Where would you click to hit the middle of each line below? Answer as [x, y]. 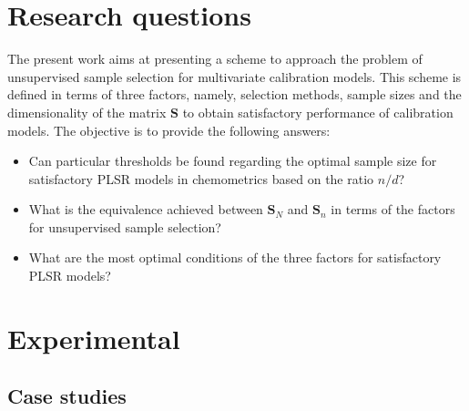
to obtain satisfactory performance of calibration [318, 112]
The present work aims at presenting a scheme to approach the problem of [215, 59]
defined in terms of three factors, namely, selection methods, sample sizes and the [234, 94]
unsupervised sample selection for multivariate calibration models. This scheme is [234, 76]
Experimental [94, 338]
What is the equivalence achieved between [146, 209]
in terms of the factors [393, 209]
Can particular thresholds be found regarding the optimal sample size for [233, 161]
